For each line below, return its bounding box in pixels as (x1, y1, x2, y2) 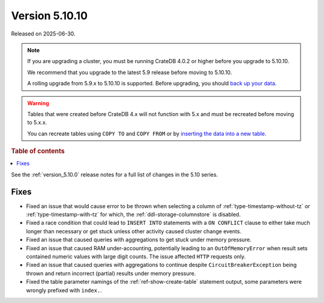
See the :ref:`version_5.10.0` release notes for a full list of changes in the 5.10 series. (11, 171, 218, 178)
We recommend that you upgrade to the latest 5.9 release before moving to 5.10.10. (27, 69, 232, 76)
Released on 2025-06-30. (11, 30, 76, 37)
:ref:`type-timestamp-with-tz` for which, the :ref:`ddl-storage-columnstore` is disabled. (26, 211, 241, 218)
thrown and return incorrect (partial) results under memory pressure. (26, 269, 196, 277)
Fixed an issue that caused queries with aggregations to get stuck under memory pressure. (26, 236, 252, 243)
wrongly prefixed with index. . (26, 286, 102, 294)
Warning (27, 99, 49, 106)
